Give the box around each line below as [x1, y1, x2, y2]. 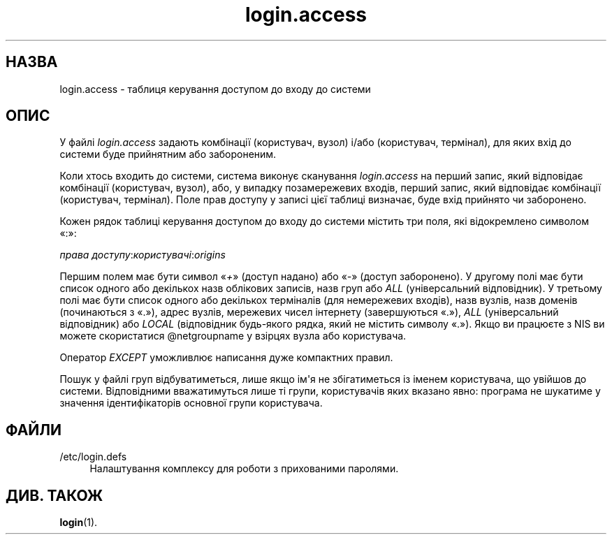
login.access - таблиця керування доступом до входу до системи [59, 82, 371, 95]
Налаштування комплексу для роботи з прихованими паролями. [89, 462, 399, 475]
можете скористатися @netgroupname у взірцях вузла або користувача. [59, 330, 407, 342]
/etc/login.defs [59, 451, 127, 463]
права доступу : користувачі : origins [59, 249, 226, 261]
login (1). [59, 516, 98, 529]
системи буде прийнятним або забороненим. [59, 148, 277, 161]
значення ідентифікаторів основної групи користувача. [59, 397, 323, 409]
